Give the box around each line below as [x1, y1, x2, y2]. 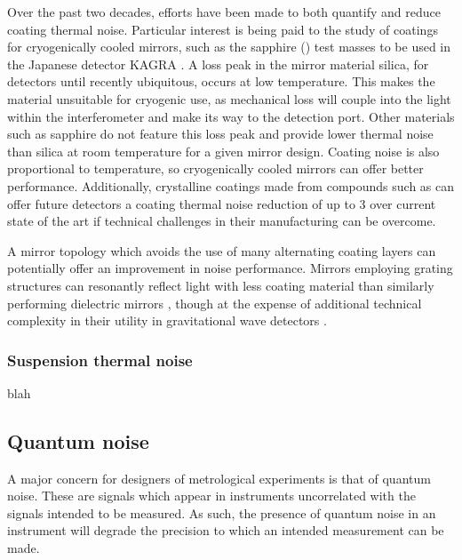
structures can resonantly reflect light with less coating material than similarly [7, 276, 434, 294]
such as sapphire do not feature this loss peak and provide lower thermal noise [7, 124, 434, 143]
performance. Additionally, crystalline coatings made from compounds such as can [7, 176, 455, 195]
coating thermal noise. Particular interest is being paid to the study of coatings [7, 20, 438, 38]
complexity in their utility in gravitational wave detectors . [7, 311, 327, 330]
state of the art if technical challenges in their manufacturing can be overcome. [7, 212, 436, 230]
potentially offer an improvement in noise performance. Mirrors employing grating [7, 259, 453, 277]
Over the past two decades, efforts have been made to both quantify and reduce [7, 3, 441, 20]
